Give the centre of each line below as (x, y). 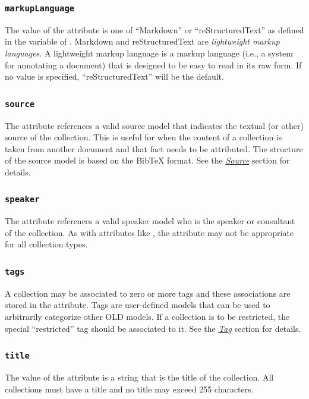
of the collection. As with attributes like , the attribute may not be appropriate (149, 232)
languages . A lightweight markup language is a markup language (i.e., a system (149, 53)
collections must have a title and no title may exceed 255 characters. (129, 389)
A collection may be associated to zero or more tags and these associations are (148, 293)
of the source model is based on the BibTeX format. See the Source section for (147, 160)
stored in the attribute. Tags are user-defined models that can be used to (138, 305)
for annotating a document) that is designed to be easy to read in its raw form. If (153, 65)
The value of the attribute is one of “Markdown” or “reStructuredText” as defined (154, 29)
